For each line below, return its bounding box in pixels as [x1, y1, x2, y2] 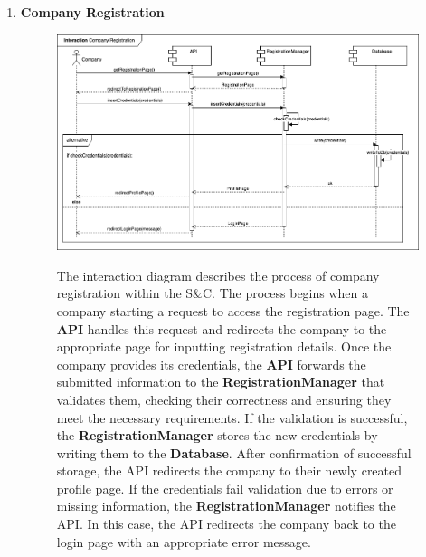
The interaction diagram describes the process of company [56, 265, 380, 284]
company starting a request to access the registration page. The [56, 301, 410, 320]
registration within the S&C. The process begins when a [56, 283, 368, 303]
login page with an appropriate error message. [56, 532, 311, 551]
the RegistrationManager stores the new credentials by [56, 426, 378, 445]
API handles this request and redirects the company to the [56, 319, 387, 338]
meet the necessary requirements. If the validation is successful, [56, 408, 408, 427]
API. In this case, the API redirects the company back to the [56, 514, 396, 533]
